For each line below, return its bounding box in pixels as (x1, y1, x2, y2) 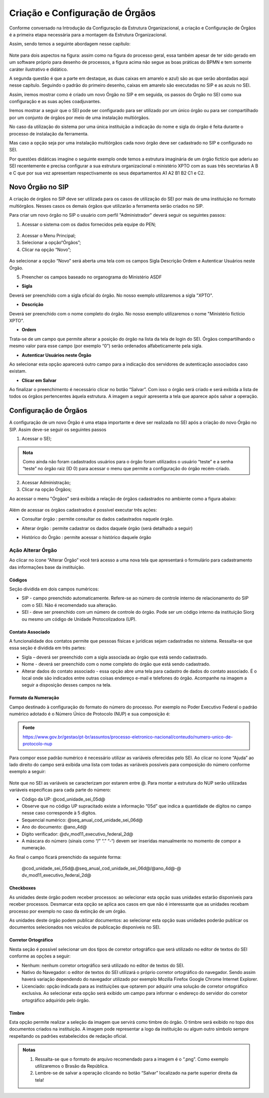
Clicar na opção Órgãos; (21, 486, 72, 493)
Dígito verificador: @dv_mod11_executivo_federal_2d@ (21, 831, 134, 837)
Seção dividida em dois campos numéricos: (9, 586, 99, 592)
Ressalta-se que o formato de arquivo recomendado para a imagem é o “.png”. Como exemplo (35, 1056, 229, 1062)
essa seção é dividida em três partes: (9, 645, 86, 651)
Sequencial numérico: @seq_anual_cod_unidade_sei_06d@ (21, 817, 143, 823)
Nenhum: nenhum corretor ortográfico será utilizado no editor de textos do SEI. (21, 962, 184, 968)
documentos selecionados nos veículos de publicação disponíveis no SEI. (9, 924, 161, 930)
